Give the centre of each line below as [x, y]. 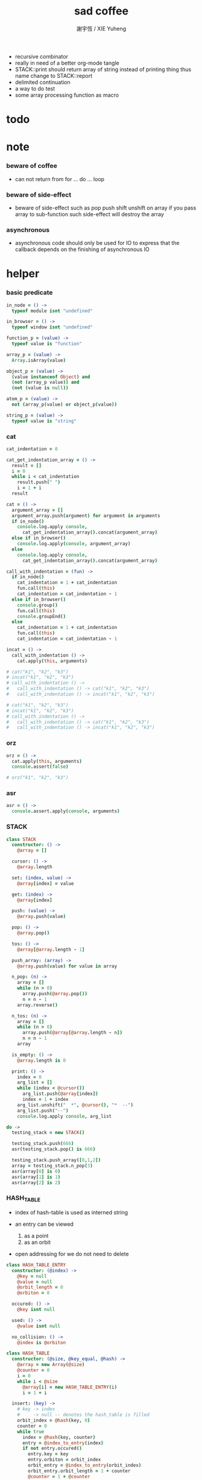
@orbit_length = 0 [40, 1287]
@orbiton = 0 [33, 1293]
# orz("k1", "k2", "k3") [37, 778]
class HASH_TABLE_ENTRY [36, 1265]
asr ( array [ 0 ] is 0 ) [36, 1171]
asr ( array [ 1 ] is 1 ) [36, 1177]
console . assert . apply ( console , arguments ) [66, 811]
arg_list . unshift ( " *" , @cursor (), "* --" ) [75, 1105]
